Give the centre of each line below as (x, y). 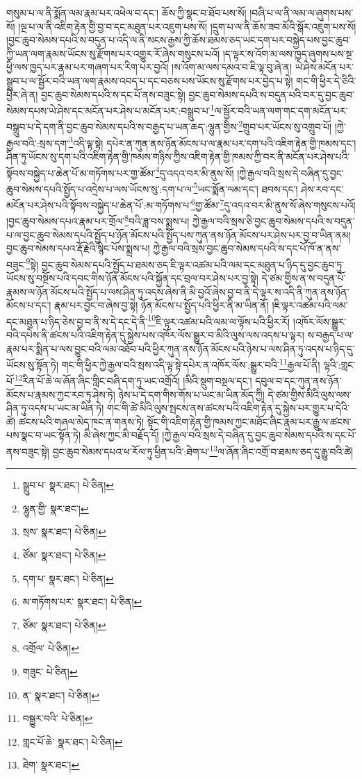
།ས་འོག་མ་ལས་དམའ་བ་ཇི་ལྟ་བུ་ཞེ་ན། (232, 67)
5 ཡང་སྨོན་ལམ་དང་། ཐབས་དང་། (246, 187)
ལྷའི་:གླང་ (339, 364)
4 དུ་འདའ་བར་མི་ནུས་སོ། (195, 171)
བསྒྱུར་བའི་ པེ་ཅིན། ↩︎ (58, 718)
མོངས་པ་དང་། (29, 305)
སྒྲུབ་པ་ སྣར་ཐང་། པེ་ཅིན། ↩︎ (68, 485)
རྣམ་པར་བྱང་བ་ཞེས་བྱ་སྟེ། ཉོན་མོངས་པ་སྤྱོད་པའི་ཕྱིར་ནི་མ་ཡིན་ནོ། (162, 305)
